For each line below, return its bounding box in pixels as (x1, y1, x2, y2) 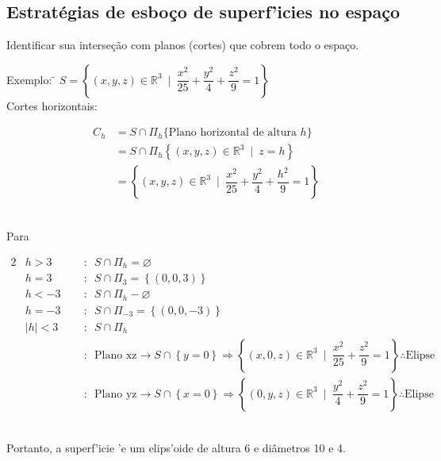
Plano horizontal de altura (168, 127, 297, 139)
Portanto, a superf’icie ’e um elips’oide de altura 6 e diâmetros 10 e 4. (6, 440, 346, 456)
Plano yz (94, 388, 137, 400)
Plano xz (94, 349, 137, 361)
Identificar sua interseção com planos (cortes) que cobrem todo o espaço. (6, 36, 359, 53)
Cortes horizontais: (6, 97, 98, 113)
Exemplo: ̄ (6, 71, 56, 87)
